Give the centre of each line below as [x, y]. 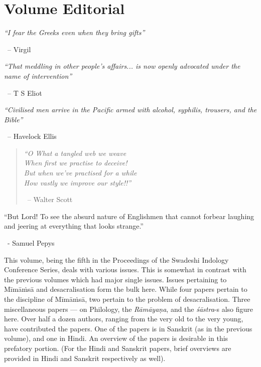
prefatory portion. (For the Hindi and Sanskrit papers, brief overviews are [118, 348]
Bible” [14, 119]
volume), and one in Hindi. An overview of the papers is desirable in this [116, 338]
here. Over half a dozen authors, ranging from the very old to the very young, [124, 319]
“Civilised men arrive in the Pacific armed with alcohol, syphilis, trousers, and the [130, 110]
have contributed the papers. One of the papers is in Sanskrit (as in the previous [128, 328]
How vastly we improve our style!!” [78, 182]
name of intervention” [38, 75]
